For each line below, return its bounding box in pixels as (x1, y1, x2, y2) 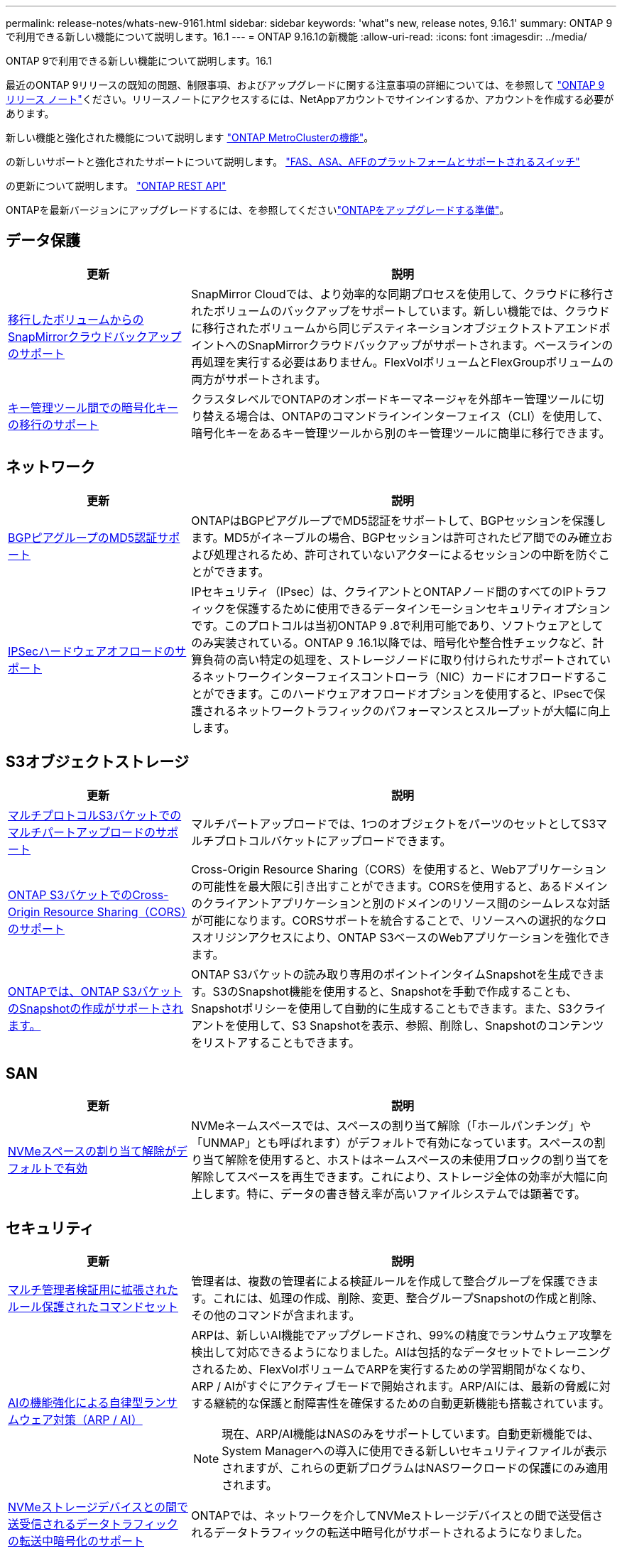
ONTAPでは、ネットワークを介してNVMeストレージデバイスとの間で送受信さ (191, 1508, 604, 1523)
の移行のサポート (8, 417, 99, 432)
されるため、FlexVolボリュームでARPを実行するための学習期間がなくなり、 (191, 1362, 593, 1377)
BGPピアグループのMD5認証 (8, 530, 158, 545)
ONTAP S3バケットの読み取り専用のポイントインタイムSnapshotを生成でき (191, 967, 594, 981)
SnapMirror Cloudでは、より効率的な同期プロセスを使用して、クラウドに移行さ (191, 286, 614, 301)
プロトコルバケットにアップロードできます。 (214, 833, 452, 848)
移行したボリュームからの (8, 312, 144, 327)
